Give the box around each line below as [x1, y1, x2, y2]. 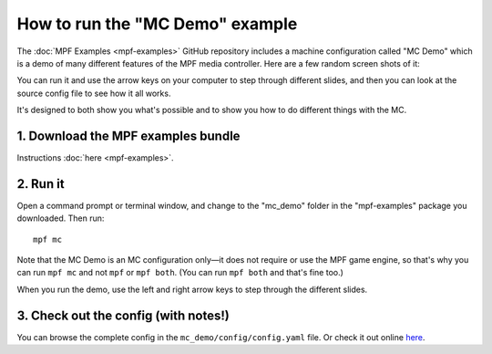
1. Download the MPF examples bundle [16, 128, 241, 143]
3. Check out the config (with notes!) [16, 307, 230, 323]
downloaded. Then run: [16, 213, 105, 224]
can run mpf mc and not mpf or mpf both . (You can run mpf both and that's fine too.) [16, 267, 343, 278]
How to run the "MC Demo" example [16, 14, 298, 34]
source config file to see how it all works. [16, 88, 171, 99]
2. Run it [16, 176, 65, 192]
